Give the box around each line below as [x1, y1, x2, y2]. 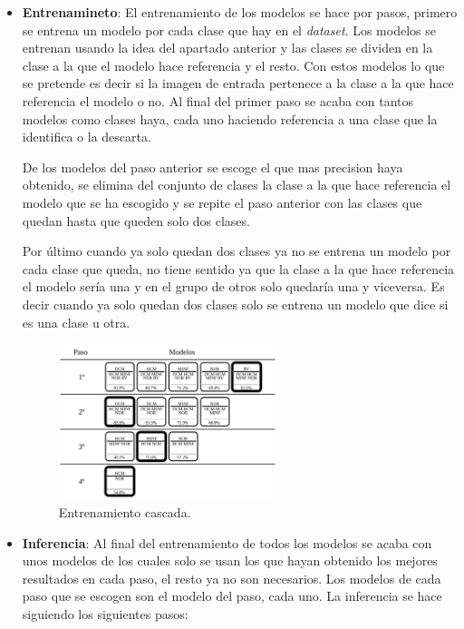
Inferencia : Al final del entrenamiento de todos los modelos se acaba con [22, 533, 432, 552]
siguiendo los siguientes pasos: [22, 604, 188, 624]
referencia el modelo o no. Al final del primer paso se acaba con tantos [22, 91, 414, 110]
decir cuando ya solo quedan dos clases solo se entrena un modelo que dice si [22, 294, 449, 313]
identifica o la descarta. [22, 127, 151, 146]
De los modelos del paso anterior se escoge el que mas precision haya [22, 157, 403, 176]
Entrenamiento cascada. [58, 503, 191, 522]
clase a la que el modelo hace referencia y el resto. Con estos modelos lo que [22, 55, 445, 74]
